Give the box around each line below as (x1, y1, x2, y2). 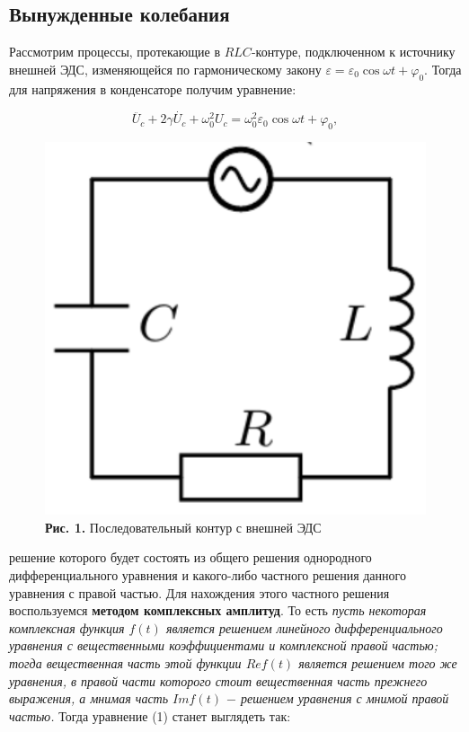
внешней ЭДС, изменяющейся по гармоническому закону (9, 59, 322, 78)
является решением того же (298, 654, 457, 673)
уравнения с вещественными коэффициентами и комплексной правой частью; (9, 636, 438, 655)
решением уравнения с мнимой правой (240, 689, 449, 708)
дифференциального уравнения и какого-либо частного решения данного (9, 566, 406, 585)
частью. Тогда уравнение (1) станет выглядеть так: (9, 706, 291, 725)
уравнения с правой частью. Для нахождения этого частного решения (9, 583, 390, 602)
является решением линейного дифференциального (165, 618, 443, 637)
